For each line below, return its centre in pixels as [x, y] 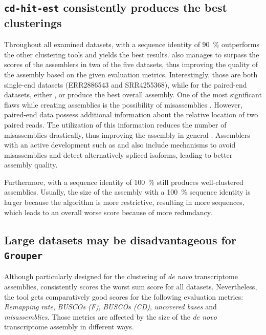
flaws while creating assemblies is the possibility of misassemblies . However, [123, 104]
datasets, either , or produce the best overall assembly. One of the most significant [133, 95]
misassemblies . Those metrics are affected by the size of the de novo [110, 316]
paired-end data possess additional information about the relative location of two [131, 114]
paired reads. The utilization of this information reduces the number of [115, 124]
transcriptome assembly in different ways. [69, 327]
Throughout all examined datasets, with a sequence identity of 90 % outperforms [132, 44]
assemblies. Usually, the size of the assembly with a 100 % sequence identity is [127, 192]
